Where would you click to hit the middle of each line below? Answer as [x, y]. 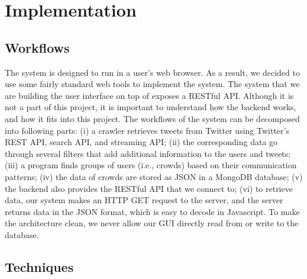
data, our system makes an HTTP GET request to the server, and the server [144, 200]
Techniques [39, 266]
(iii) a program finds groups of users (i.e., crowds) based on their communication [151, 165]
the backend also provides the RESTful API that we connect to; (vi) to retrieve [149, 188]
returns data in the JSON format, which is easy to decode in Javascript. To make [152, 211]
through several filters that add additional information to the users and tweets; [148, 153]
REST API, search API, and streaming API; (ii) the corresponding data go [141, 142]
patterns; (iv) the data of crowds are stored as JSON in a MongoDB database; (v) [154, 176]
